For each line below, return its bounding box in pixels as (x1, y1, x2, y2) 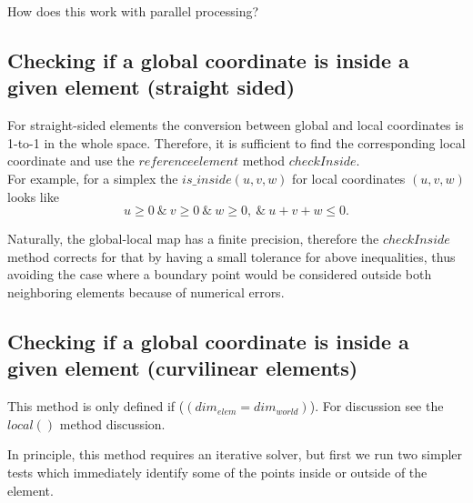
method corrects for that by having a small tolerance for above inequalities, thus (7, 246, 456, 266)
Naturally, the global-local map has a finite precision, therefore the (7, 229, 379, 248)
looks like (7, 186, 59, 206)
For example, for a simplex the (7, 168, 178, 187)
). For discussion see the (309, 397, 444, 416)
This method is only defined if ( (7, 397, 185, 416)
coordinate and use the (7, 151, 135, 170)
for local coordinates (292, 168, 406, 187)
